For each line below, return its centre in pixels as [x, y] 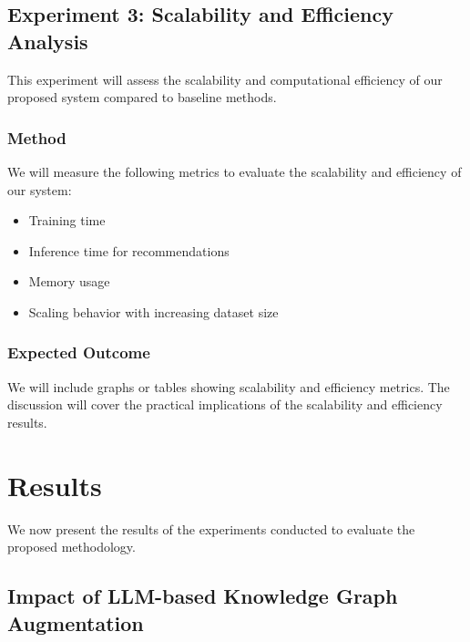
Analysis [48, 41]
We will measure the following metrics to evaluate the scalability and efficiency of [235, 171]
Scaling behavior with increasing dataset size [153, 311]
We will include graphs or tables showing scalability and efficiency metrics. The [229, 386]
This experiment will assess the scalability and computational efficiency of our [225, 79]
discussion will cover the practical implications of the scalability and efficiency [225, 404]
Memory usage [69, 281]
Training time [67, 220]
